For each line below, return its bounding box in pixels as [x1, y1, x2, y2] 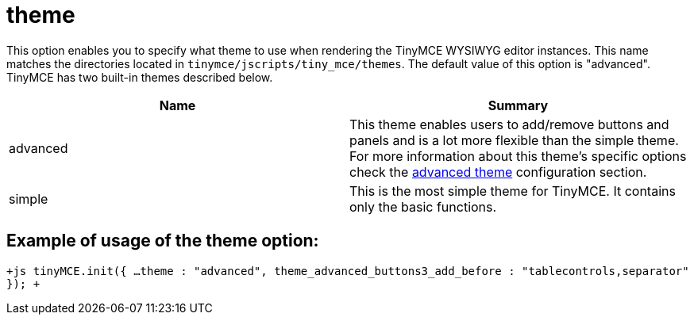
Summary [488, 97, 549, 113]
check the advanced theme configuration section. [349, 163, 647, 180]
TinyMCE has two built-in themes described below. [6, 70, 273, 84]
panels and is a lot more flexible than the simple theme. [349, 132, 679, 148]
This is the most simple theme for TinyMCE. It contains [349, 182, 676, 199]
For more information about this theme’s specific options [349, 147, 687, 164]
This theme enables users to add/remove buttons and [349, 116, 669, 132]
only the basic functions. [349, 198, 497, 215]
